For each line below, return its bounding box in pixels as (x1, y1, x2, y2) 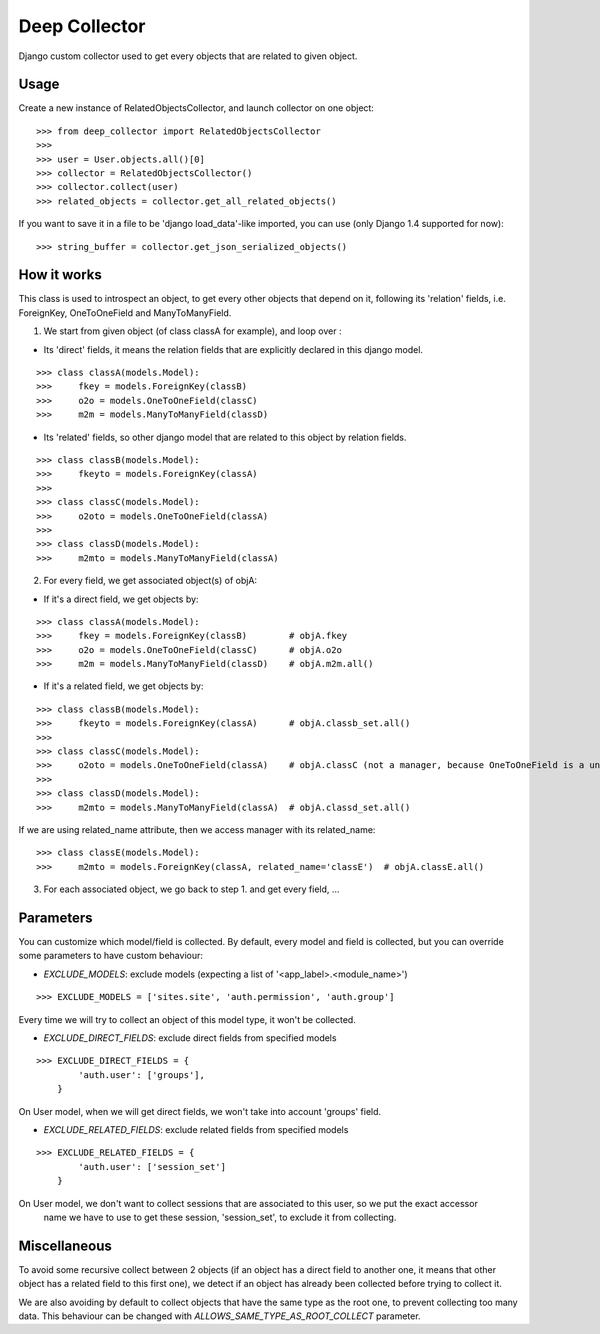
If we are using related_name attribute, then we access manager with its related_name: (18, 823, 376, 835)
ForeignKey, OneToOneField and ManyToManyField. (18, 306, 232, 319)
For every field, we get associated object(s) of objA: (43, 575, 258, 587)
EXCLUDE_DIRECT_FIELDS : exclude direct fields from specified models (43, 1032, 337, 1044)
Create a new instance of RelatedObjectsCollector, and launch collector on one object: (18, 102, 375, 114)
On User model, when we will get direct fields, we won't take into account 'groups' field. (18, 1105, 382, 1117)
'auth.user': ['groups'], (78, 1069, 205, 1080)
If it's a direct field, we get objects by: (43, 593, 199, 605)
